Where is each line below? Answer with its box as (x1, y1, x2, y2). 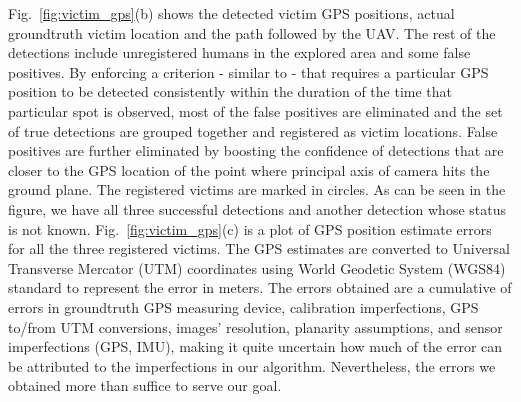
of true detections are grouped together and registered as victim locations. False (8, 120, 498, 141)
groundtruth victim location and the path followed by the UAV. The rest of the (8, 22, 496, 43)
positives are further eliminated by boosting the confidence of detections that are (8, 140, 504, 161)
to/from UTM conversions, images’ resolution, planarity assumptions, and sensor (8, 316, 503, 337)
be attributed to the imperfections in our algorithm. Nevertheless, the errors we (8, 355, 496, 376)
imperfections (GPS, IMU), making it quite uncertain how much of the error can (8, 336, 503, 357)
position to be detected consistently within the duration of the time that (8, 81, 453, 102)
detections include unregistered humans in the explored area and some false (8, 42, 471, 63)
